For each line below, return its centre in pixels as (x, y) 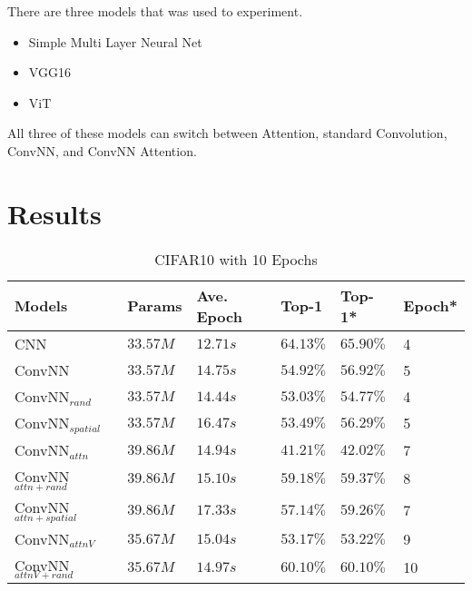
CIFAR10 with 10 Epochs (236, 259)
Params (155, 306)
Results (54, 213)
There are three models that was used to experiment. (155, 11)
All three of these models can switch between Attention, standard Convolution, (227, 133)
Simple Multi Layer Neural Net (115, 41)
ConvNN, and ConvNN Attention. (102, 150)
